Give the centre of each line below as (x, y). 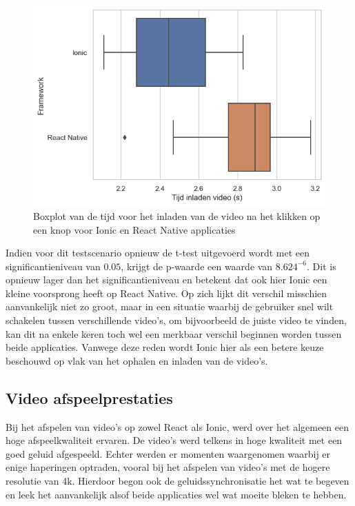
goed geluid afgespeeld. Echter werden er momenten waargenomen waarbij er (168, 453)
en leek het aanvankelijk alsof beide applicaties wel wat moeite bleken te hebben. (176, 494)
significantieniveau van (53, 266)
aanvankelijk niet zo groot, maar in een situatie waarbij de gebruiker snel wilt (170, 306)
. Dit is (322, 266)
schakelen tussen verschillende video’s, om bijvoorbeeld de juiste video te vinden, (176, 320)
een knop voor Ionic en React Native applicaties (134, 229)
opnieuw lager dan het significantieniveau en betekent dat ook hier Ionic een (166, 280)
